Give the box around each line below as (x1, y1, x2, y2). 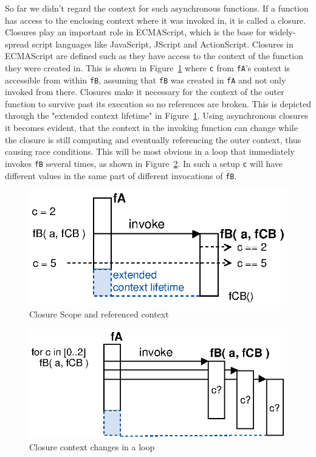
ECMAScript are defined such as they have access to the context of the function (5, 49, 303, 62)
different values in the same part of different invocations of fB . (5, 169, 237, 182)
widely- (269, 26, 296, 38)
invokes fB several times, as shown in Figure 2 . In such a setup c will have (5, 157, 283, 169)
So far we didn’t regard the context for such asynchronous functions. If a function (5, 2, 309, 14)
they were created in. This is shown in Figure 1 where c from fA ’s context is (5, 61, 290, 74)
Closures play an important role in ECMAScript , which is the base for (5, 26, 267, 38)
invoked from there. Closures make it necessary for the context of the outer (5, 85, 284, 98)
